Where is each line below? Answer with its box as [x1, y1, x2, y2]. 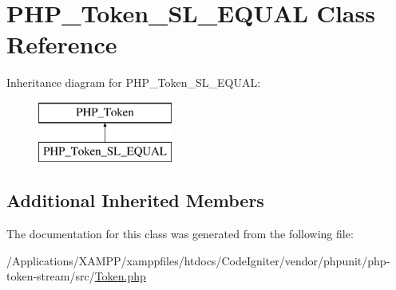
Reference [6, 28, 117, 61]
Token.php [94, 268, 146, 284]
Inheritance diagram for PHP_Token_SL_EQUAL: [6, 74, 261, 91]
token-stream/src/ [6, 268, 95, 284]
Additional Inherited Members [6, 188, 264, 213]
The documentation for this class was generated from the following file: [6, 225, 354, 242]
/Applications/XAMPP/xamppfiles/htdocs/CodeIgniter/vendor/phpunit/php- [6, 252, 390, 268]
